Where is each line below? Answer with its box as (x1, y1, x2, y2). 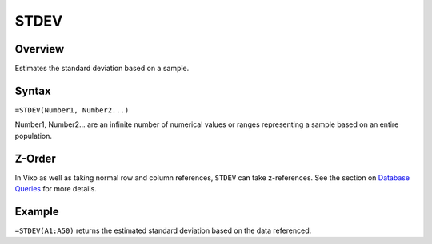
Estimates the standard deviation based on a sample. (14, 64, 190, 73)
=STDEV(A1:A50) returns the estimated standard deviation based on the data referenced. (14, 226, 312, 235)
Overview (14, 42, 65, 56)
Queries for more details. (14, 184, 98, 194)
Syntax (14, 84, 51, 97)
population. (14, 131, 52, 140)
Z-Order (14, 152, 56, 165)
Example (14, 204, 59, 218)
